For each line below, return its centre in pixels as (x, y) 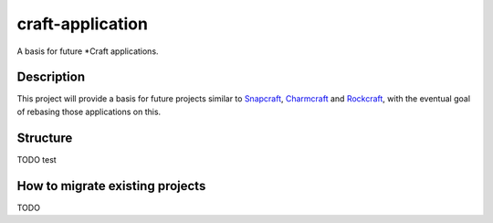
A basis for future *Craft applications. (88, 51)
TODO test (37, 159)
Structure (45, 138)
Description (51, 77)
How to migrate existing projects (111, 186)
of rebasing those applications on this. (89, 111)
